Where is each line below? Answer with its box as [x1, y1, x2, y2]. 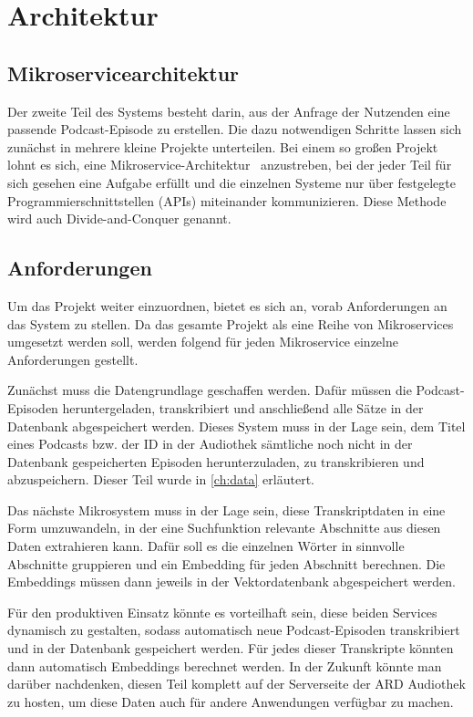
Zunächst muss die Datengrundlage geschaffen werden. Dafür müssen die [7, 380, 412, 400]
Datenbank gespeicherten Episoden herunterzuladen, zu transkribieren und [7, 452, 425, 471]
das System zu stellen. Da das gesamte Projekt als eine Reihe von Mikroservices [7, 314, 454, 333]
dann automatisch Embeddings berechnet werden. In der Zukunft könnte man [7, 656, 442, 675]
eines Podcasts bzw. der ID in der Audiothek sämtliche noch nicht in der [7, 434, 413, 453]
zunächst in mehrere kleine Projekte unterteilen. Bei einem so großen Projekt [7, 137, 438, 156]
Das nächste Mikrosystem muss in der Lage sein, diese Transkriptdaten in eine [7, 500, 446, 519]
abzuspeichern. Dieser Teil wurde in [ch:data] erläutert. [7, 470, 314, 489]
